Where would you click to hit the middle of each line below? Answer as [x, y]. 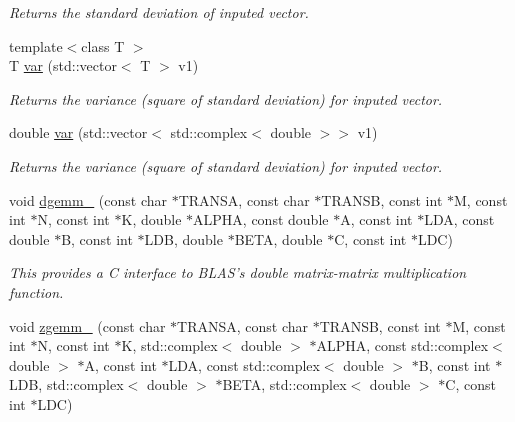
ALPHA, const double [261, 219]
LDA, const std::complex [244, 364]
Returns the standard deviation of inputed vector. [159, 12]
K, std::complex [169, 345]
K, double [151, 219]
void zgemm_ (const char [87, 325]
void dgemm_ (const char [88, 199]
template [36, 45]
